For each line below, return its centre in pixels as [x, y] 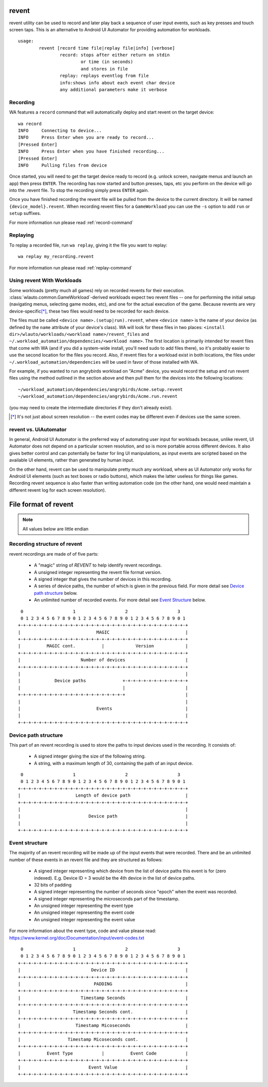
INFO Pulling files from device [63, 165]
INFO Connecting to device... [60, 130]
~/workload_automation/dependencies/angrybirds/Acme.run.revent [98, 396]
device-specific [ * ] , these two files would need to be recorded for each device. [89, 311]
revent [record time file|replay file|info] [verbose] [107, 48]
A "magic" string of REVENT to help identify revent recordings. [98, 565]
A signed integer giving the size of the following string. [90, 756]
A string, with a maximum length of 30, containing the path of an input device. [114, 763]
